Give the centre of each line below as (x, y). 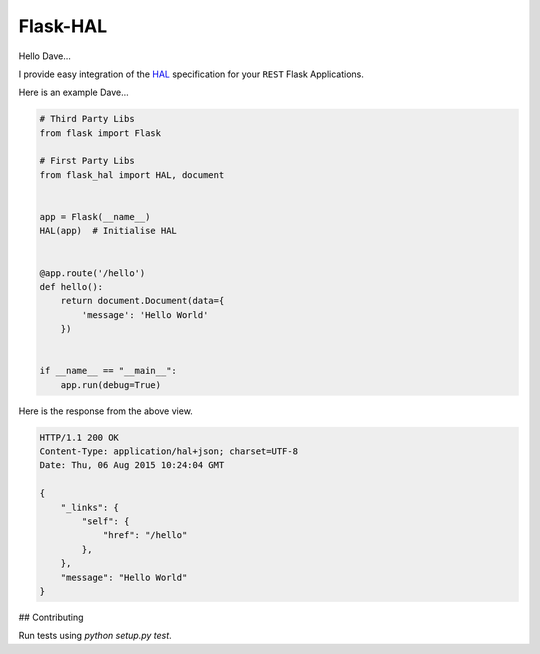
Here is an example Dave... (73, 92)
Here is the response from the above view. (106, 411)
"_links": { (90, 507)
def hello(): (71, 286)
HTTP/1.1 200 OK (79, 437)
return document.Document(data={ (142, 301)
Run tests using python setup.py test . (95, 636)
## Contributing (51, 617)
